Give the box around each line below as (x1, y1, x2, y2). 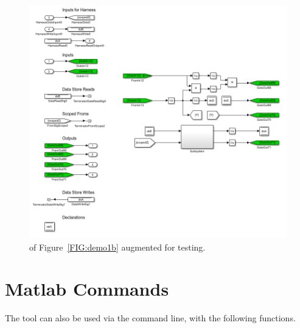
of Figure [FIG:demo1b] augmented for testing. (29, 240, 206, 253)
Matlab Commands (5, 276, 169, 301)
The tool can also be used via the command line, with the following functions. (5, 312, 296, 324)
